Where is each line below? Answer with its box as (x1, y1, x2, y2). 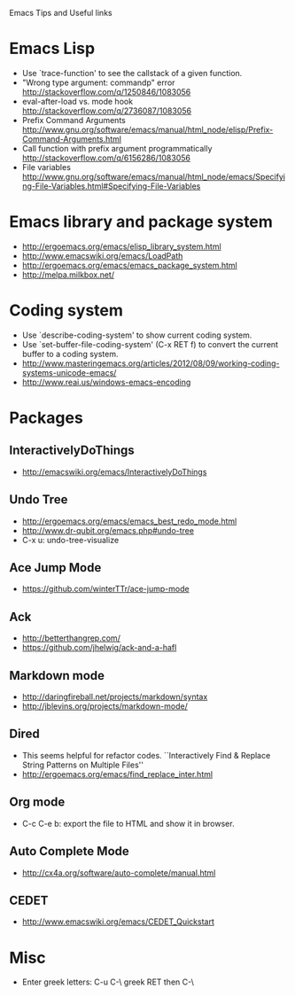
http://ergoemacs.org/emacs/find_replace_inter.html (21, 768, 213, 779)
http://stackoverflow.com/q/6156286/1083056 (21, 152, 190, 163)
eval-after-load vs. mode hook (21, 96, 134, 106)
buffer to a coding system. (21, 348, 119, 359)
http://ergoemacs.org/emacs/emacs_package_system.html (21, 260, 237, 270)
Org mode (9, 795, 66, 810)
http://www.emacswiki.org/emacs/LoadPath (21, 250, 183, 261)
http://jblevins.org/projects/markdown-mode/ (21, 701, 188, 712)
